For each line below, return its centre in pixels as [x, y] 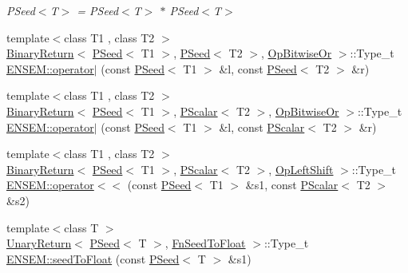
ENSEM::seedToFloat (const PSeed [93, 258]
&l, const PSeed [258, 68]
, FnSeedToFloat [205, 243]
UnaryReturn [39, 243]
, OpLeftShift [301, 169]
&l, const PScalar [262, 127]
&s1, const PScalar [292, 185]
